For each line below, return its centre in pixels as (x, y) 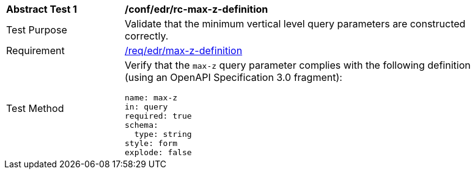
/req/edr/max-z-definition (184, 50)
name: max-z (151, 98)
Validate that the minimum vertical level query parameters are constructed (295, 24)
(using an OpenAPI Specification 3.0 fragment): (234, 77)
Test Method (35, 108)
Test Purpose (37, 30)
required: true (158, 116)
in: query (146, 107)
